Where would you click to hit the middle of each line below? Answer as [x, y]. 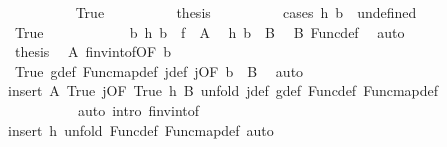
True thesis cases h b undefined [246, 12]
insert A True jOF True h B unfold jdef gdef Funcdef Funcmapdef [223, 90]
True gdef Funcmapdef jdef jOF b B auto [159, 70]
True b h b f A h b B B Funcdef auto [209, 31]
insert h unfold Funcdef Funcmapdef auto [141, 129]
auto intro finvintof [138, 109]
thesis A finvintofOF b [92, 51]
